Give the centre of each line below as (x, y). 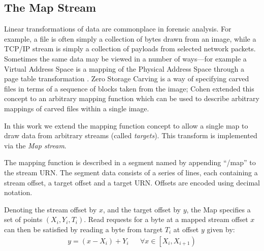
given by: (221, 229)
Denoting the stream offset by (51, 209)
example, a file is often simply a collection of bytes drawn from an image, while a (130, 38)
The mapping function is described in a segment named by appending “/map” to (130, 162)
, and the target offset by (142, 209)
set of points (23, 219)
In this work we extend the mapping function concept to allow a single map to (126, 125)
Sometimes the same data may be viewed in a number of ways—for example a (125, 58)
